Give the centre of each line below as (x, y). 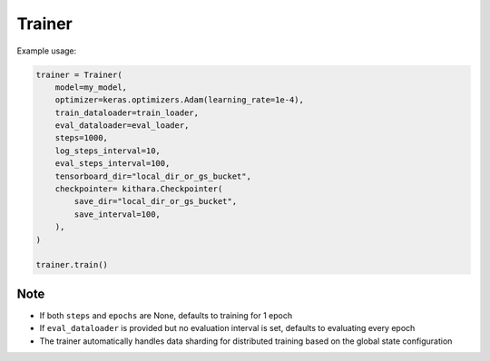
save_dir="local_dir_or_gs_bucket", (156, 201)
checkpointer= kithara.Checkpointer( (139, 189)
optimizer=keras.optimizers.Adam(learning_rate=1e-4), (179, 100)
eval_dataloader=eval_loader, (122, 126)
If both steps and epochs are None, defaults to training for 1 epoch (166, 315)
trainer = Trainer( (79, 74)
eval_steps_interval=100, (113, 164)
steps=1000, (82, 138)
